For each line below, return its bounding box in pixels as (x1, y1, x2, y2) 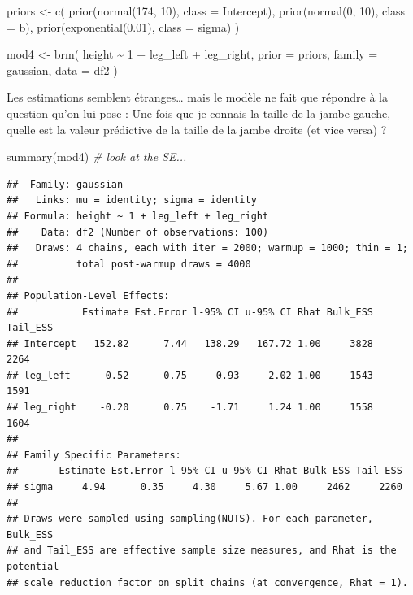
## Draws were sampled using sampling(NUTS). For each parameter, (7, 513, 374, 525)
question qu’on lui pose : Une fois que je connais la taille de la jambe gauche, (7, 104, 391, 121)
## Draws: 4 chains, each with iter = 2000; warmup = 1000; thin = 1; (7, 242, 408, 254)
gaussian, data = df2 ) (7, 61, 118, 78)
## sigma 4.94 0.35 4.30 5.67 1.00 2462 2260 (7, 481, 402, 493)
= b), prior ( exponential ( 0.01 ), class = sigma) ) (7, 18, 240, 35)
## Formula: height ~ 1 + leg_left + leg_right (7, 210, 269, 222)
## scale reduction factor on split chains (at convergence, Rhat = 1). (7, 576, 408, 588)
